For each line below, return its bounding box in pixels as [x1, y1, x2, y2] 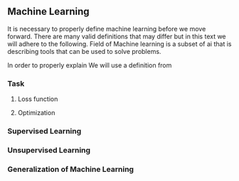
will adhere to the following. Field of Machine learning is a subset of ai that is [7, 39, 232, 48]
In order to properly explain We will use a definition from [7, 60, 172, 70]
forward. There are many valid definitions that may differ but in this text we [7, 32, 226, 40]
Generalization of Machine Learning [7, 164, 134, 174]
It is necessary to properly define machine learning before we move [7, 24, 206, 33]
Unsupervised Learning [7, 145, 91, 155]
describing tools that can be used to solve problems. [7, 47, 161, 55]
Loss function [17, 95, 58, 104]
